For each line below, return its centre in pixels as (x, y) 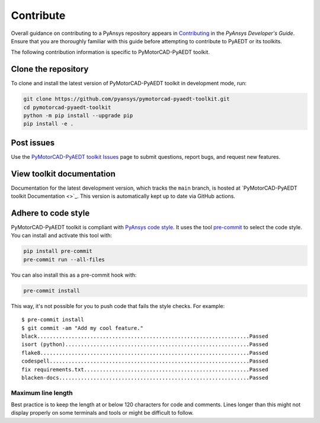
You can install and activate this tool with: (62, 235)
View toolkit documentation (63, 174)
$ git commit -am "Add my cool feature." (82, 328)
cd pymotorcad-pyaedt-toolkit (67, 107)
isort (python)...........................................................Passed (145, 345)
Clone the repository (50, 69)
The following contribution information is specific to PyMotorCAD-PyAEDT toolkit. (111, 52)
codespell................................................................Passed (145, 361)
